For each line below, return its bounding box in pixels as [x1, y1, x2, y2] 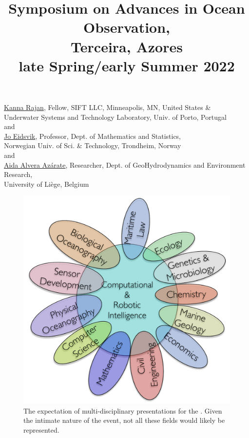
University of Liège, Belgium [4, 178, 89, 189]
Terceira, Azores [71, 36, 183, 56]
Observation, [83, 17, 171, 37]
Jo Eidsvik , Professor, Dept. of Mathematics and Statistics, [4, 131, 181, 141]
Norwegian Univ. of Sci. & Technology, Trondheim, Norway [4, 140, 181, 151]
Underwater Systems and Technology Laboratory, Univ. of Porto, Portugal [4, 111, 227, 122]
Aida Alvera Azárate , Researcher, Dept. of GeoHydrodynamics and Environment [4, 159, 246, 170]
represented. [23, 424, 59, 435]
